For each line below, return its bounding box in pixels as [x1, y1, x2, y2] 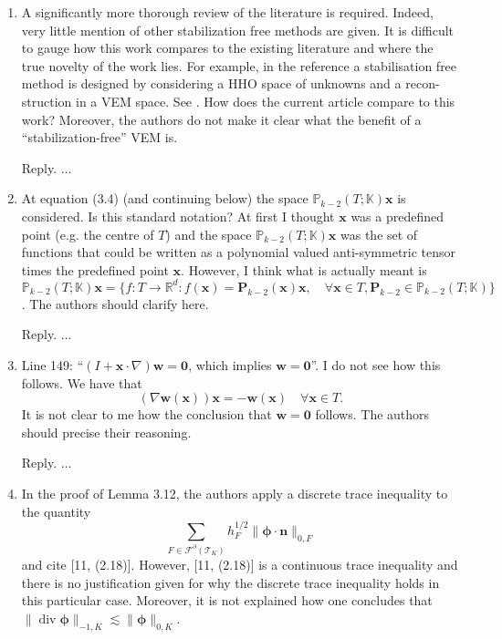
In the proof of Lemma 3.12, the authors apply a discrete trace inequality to [21, 483, 448, 502]
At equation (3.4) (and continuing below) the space [21, 189, 309, 208]
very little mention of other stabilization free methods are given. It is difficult [21, 20, 455, 39]
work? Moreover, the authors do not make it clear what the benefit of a [21, 109, 422, 129]
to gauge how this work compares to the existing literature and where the [21, 38, 434, 57]
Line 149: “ [21, 356, 84, 374]
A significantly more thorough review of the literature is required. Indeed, [21, 3, 434, 21]
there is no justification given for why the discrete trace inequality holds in [21, 572, 440, 592]
